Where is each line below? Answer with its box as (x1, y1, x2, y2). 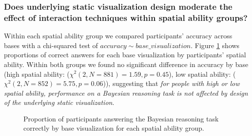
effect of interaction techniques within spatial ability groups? (4, 11, 248, 23)
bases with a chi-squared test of (4, 40, 98, 50)
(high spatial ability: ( (4, 68, 70, 79)
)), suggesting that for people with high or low (103, 78, 240, 88)
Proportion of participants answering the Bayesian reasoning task (23, 113, 219, 123)
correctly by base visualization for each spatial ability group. (23, 123, 204, 133)
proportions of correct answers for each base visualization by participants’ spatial (4, 50, 246, 60)
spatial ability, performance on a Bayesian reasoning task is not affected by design (4, 87, 248, 98)
